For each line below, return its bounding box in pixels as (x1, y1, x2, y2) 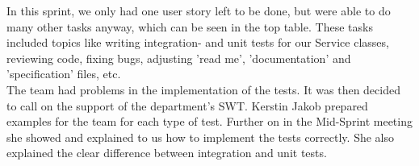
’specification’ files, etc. (6, 65, 121, 82)
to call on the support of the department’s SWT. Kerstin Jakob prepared (6, 97, 368, 114)
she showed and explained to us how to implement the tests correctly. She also (6, 128, 394, 145)
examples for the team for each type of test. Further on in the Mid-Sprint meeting (6, 113, 413, 130)
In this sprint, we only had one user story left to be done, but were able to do (6, 2, 391, 19)
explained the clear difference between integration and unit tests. (6, 144, 327, 161)
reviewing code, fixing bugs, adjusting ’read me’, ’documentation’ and (6, 49, 351, 66)
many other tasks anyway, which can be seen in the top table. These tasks (6, 18, 373, 35)
